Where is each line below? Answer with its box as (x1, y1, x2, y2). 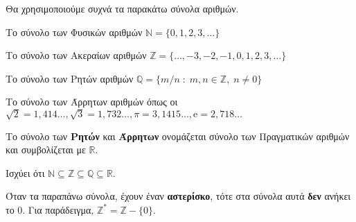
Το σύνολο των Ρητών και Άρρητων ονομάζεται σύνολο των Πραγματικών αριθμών (6, 128, 350, 143)
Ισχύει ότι (6, 165, 45, 180)
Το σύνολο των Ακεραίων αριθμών (6, 48, 147, 62)
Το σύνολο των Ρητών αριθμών (6, 71, 134, 85)
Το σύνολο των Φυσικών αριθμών (6, 24, 143, 39)
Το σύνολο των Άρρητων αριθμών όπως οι (6, 94, 178, 109)
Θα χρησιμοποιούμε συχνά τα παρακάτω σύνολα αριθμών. (6, 1, 239, 15)
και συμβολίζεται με (6, 142, 86, 157)
